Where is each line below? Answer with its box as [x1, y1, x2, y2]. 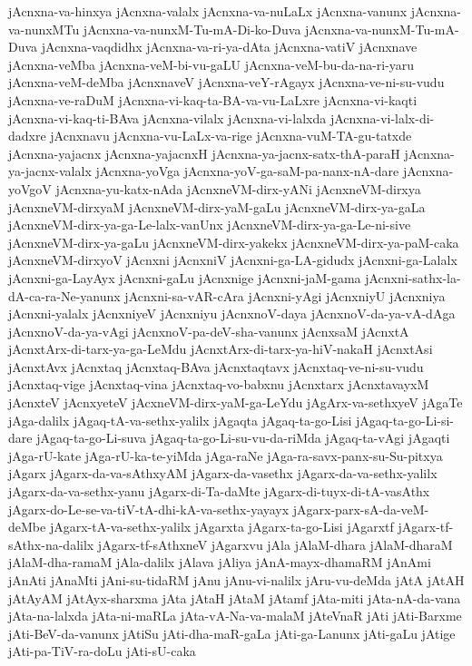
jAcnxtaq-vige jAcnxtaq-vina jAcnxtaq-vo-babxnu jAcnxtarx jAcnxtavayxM [8, 375, 429, 394]
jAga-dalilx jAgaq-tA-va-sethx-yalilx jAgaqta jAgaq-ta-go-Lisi [8, 410, 352, 429]
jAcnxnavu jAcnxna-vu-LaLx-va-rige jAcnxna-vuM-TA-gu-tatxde [50, 126, 412, 145]
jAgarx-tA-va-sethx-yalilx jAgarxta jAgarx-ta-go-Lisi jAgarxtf [49, 517, 394, 536]
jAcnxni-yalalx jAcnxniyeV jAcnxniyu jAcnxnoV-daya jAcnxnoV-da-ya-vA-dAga [8, 304, 456, 323]
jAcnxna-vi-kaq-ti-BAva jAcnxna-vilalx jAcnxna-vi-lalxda [8, 108, 327, 127]
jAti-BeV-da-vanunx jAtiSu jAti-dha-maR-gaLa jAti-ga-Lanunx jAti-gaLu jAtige [8, 623, 456, 642]
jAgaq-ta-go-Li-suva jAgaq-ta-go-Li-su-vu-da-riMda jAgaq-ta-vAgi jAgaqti [36, 428, 450, 447]
